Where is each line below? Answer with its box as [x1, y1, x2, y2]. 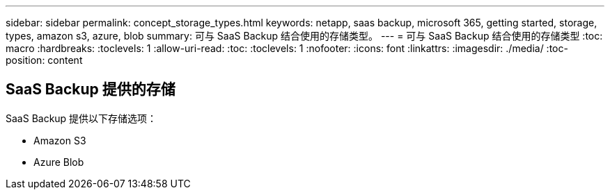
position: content [6, 54, 83, 66]
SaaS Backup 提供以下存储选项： [6, 112, 157, 124]
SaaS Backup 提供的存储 [6, 80, 175, 99]
